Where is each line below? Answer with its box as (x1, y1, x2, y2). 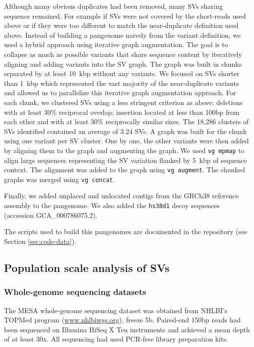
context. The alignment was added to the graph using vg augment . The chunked (4, 164, 245, 175)
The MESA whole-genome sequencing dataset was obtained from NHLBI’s (4, 305, 228, 315)
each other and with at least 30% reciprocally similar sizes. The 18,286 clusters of (4, 116, 249, 127)
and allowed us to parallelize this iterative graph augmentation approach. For (4, 87, 236, 98)
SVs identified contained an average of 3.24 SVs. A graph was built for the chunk (4, 126, 247, 136)
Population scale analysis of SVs (4, 260, 170, 275)
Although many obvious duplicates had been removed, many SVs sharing (4, 1, 223, 11)
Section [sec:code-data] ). (4, 236, 76, 246)
